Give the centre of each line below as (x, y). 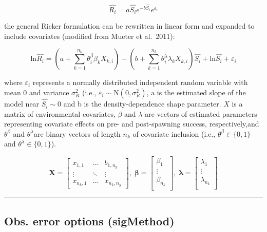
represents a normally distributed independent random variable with (140, 82)
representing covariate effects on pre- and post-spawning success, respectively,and (132, 124)
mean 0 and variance (37, 92)
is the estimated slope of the (201, 92)
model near (22, 104)
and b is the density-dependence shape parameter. (142, 104)
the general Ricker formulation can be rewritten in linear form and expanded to (129, 26)
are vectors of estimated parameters (201, 113)
